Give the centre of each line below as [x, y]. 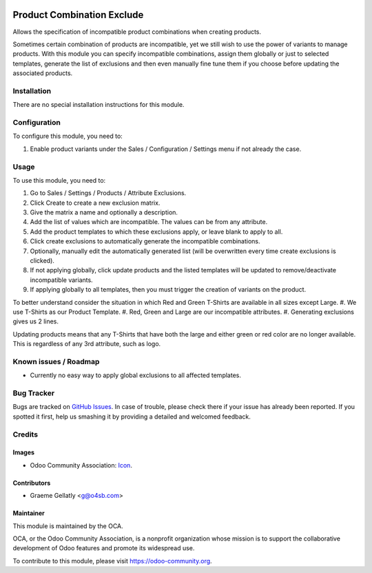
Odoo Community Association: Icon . [81, 465]
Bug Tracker [34, 393]
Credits [25, 434]
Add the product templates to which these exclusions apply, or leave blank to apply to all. [156, 232]
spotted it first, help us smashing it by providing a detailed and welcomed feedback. [132, 416]
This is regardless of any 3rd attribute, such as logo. [87, 344]
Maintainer [29, 513]
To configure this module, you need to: [68, 136]
